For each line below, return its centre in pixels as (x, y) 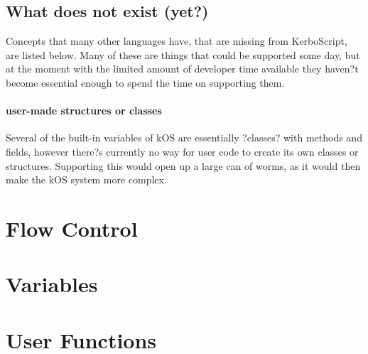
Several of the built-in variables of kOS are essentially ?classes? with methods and (184, 138)
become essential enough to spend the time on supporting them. (145, 82)
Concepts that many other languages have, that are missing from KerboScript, (177, 41)
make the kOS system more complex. (86, 179)
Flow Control (72, 228)
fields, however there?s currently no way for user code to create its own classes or (182, 151)
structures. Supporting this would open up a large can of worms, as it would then (183, 165)
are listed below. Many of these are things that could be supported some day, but (183, 54)
